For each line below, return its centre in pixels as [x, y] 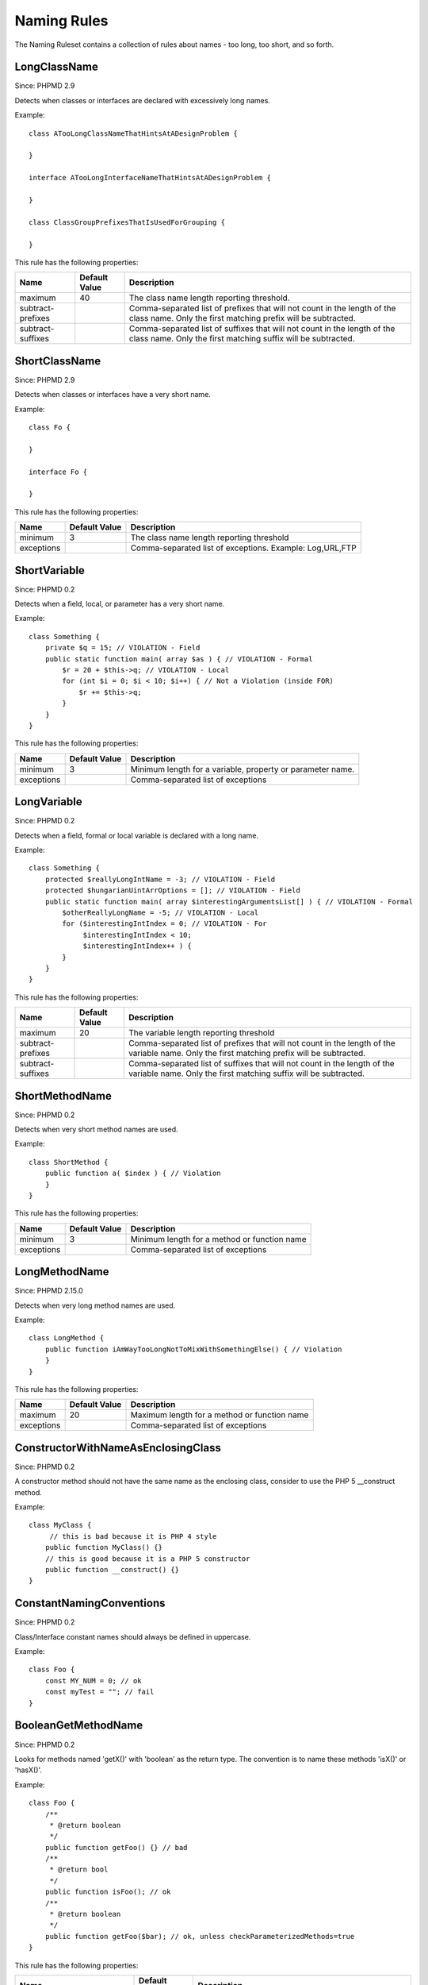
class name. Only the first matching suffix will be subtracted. [242, 339]
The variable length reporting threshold [201, 1033]
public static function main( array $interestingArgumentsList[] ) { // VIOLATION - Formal [229, 902]
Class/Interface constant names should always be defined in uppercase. [133, 1636]
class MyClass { [60, 1525]
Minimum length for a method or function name [218, 1239]
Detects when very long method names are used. [95, 1305]
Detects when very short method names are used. [96, 1129]
